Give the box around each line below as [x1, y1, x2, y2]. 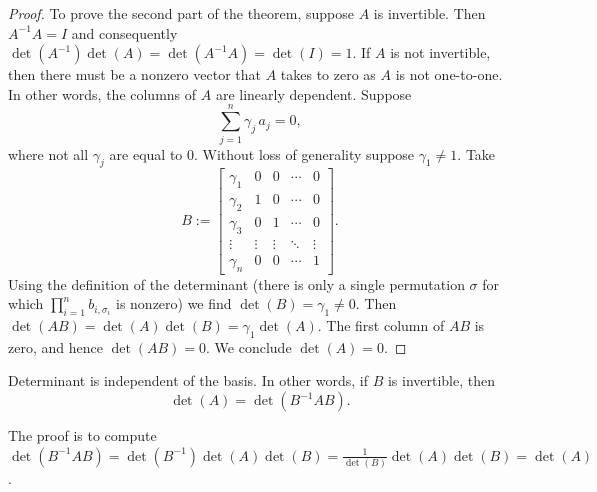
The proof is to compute [8, 425, 157, 446]
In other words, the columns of [8, 83, 197, 104]
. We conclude [206, 336, 292, 357]
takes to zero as [280, 64, 376, 85]
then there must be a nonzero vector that [8, 64, 261, 85]
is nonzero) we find [115, 293, 232, 314]
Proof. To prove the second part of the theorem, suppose [8, 3, 354, 23]
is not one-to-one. [395, 64, 503, 85]
